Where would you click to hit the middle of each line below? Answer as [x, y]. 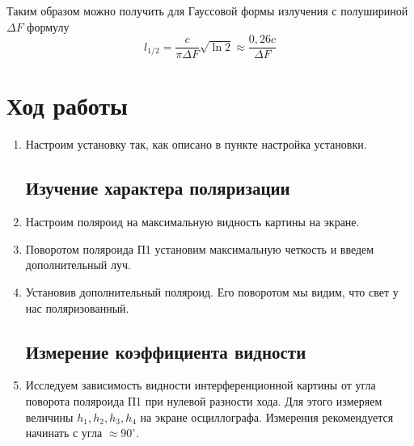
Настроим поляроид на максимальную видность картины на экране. [192, 222]
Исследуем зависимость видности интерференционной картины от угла [201, 385]
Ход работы [67, 105]
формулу [48, 26]
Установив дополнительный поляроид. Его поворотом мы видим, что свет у [212, 291]
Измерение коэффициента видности [166, 351]
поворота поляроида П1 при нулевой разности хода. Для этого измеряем [204, 400]
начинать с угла [64, 433]
